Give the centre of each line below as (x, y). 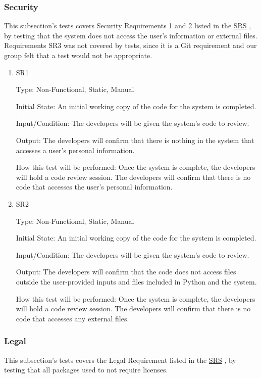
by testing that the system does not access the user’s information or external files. (131, 35)
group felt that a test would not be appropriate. (78, 55)
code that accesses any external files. (72, 318)
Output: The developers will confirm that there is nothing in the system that (135, 140)
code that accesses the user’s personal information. (94, 187)
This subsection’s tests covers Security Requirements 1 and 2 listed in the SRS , (128, 26)
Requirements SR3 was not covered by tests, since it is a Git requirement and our (130, 45)
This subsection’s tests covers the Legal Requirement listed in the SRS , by (120, 360)
